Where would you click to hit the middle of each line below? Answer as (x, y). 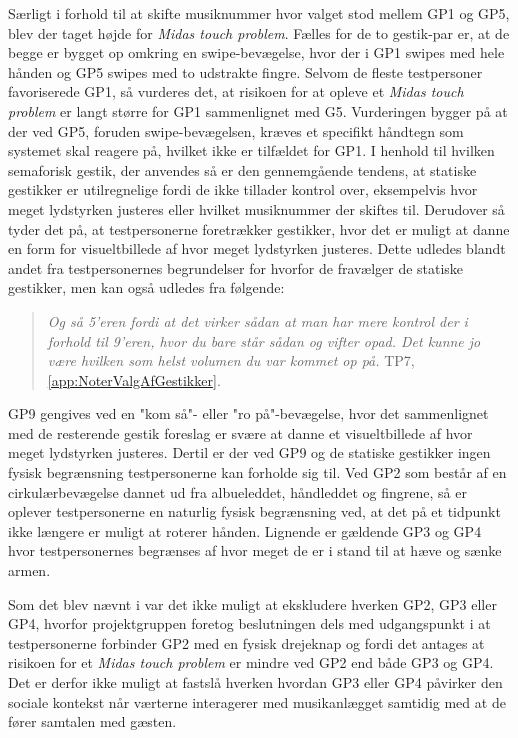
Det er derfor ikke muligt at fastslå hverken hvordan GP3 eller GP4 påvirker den (255, 682)
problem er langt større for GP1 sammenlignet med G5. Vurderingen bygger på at (258, 110)
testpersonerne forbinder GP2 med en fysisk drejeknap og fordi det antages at (246, 642)
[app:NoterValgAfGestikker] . (134, 379)
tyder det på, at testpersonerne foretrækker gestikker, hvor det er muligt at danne (259, 228)
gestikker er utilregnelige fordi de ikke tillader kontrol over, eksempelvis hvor (243, 189)
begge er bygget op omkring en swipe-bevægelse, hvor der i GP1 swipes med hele (256, 52)
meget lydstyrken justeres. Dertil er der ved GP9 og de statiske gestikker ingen (249, 452)
